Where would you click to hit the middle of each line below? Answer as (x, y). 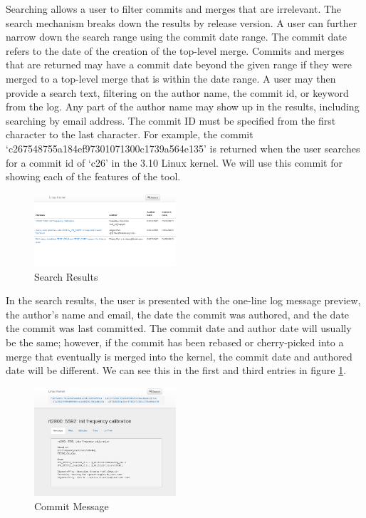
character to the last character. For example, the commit (130, 134)
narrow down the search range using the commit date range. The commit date (177, 37)
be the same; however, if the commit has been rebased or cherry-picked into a (175, 342)
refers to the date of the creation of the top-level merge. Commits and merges (175, 50)
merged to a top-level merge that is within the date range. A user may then (171, 78)
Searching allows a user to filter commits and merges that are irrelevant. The (174, 9)
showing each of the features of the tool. (93, 176)
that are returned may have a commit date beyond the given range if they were (179, 64)
